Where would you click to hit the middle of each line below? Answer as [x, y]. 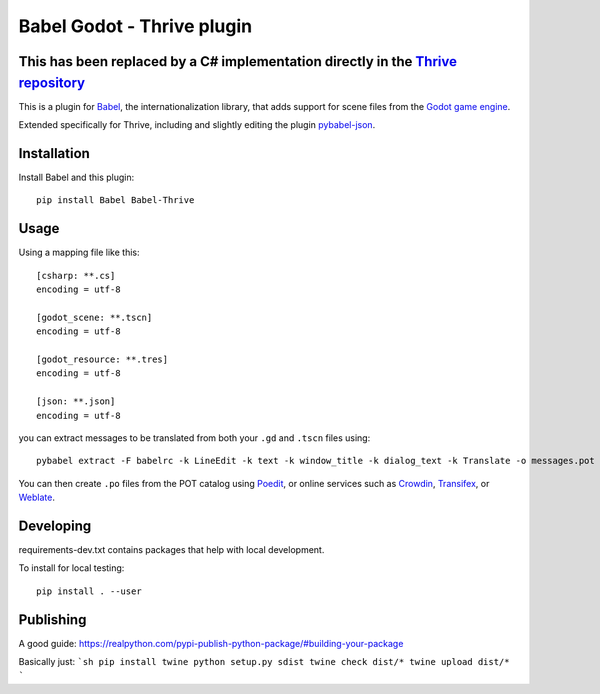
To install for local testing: [71, 568]
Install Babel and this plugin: [76, 177]
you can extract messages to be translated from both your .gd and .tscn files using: [194, 437]
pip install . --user [89, 591]
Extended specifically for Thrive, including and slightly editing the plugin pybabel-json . [197, 125]
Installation [54, 153]
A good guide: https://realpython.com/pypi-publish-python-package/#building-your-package [211, 643]
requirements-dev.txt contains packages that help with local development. [171, 550]
